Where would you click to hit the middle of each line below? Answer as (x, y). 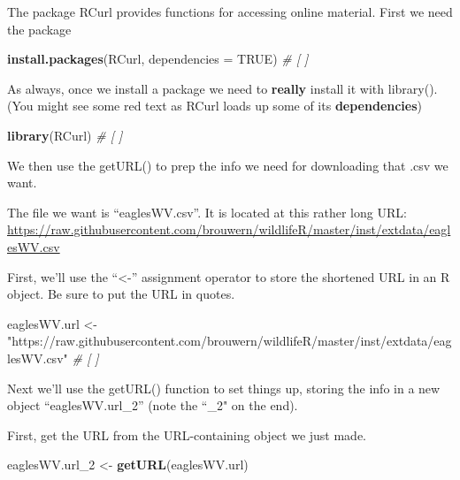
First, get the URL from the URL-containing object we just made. (187, 434)
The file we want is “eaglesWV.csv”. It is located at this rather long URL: (207, 212)
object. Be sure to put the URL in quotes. (121, 294)
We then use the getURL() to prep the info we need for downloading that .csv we (228, 165)
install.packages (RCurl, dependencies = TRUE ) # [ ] (158, 59)
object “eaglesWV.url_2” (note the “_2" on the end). (153, 405)
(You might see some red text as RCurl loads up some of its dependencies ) (215, 106)
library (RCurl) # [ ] (65, 135)
